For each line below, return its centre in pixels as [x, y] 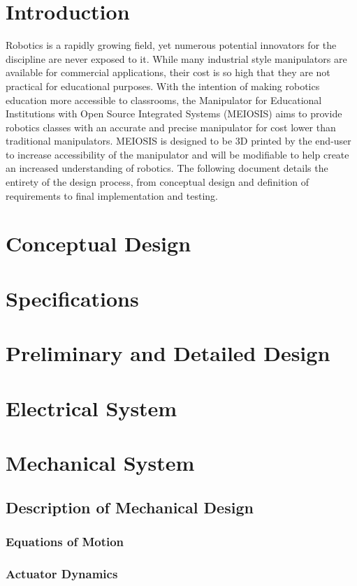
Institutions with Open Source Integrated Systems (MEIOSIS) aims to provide [174, 113]
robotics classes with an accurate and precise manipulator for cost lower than [171, 127]
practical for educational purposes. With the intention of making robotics [163, 86]
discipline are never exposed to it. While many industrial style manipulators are [176, 58]
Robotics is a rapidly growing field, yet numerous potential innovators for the [171, 45]
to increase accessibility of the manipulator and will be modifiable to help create [177, 154]
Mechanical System [100, 462]
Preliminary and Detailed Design [168, 353]
